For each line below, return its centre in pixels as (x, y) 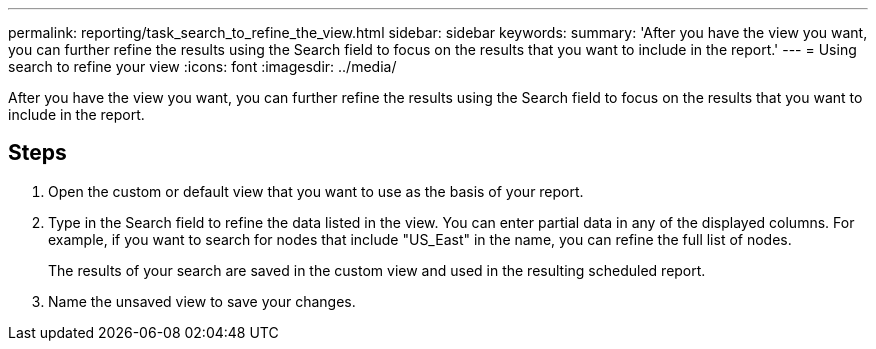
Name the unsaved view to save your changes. (202, 301)
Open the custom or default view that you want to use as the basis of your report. (316, 191)
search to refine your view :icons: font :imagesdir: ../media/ (202, 66)
